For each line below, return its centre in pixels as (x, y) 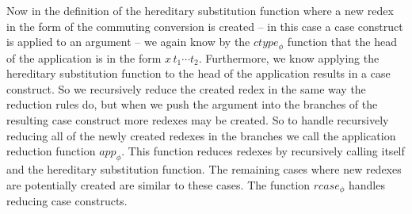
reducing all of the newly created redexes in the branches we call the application (201, 135)
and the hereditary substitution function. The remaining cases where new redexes (204, 169)
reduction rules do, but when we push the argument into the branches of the (192, 104)
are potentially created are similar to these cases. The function (158, 184)
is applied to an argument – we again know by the (128, 42)
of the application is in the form (84, 57)
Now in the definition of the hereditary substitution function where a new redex (200, 10)
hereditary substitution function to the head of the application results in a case (198, 73)
